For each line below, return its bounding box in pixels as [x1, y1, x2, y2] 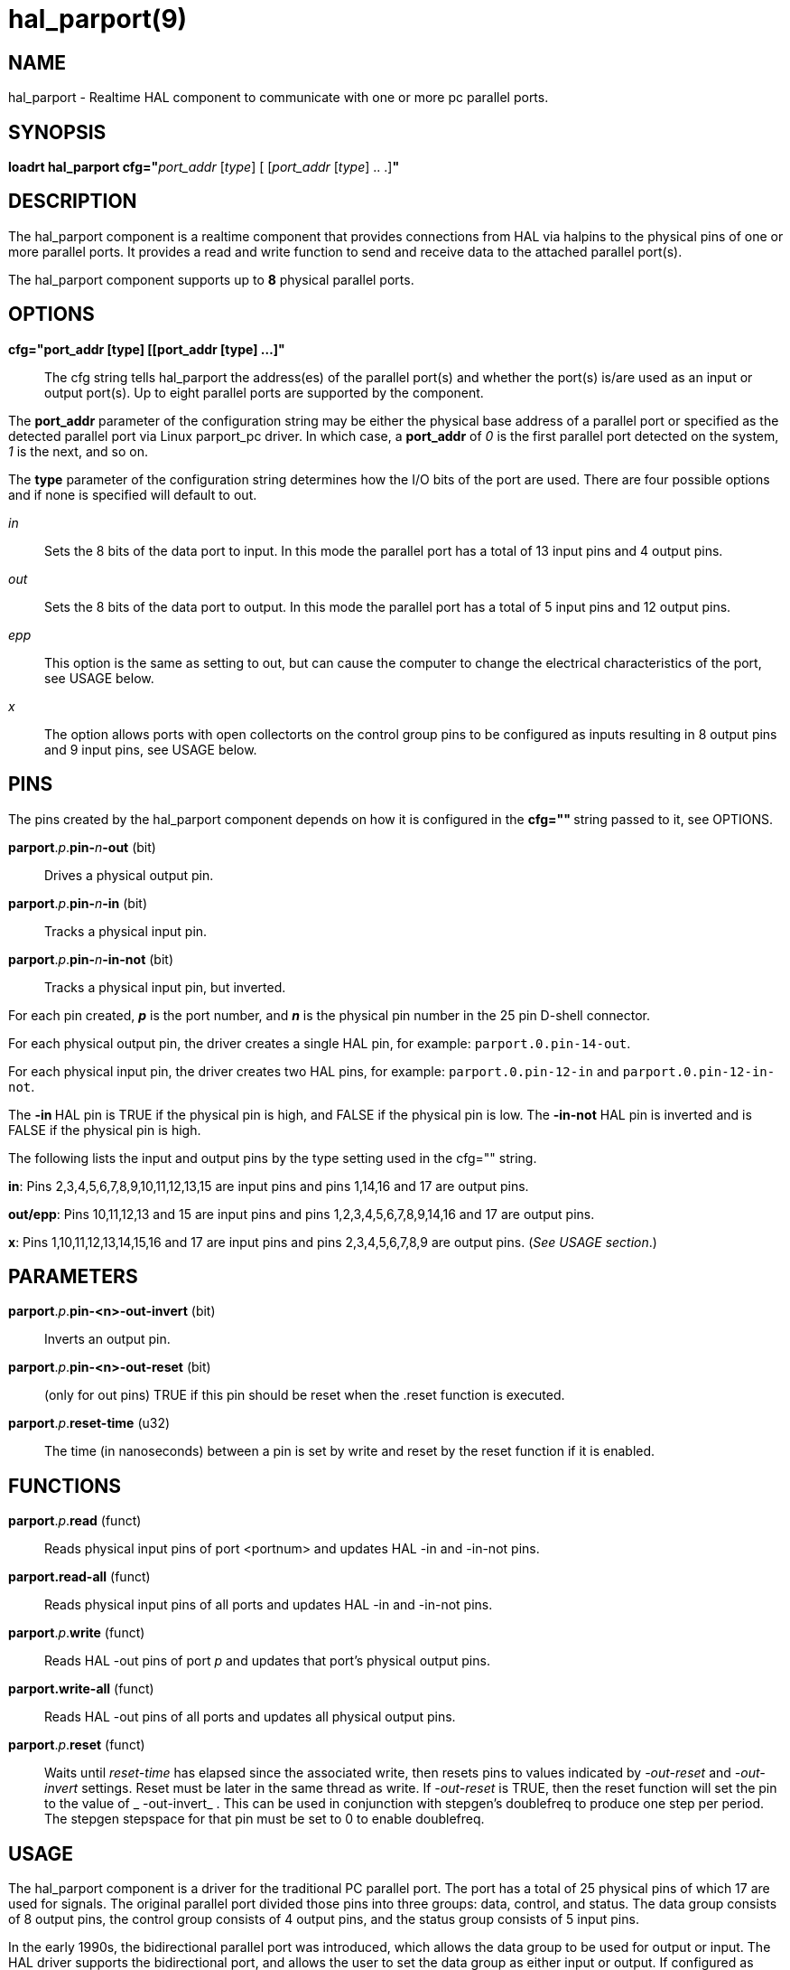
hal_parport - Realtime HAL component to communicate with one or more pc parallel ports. [8, 89, 549, 106]
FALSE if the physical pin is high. [8, 1121, 201, 1138]
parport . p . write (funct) [8, 1625, 145, 1641]
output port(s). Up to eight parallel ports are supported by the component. [44, 384, 484, 400]
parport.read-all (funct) [8, 1569, 151, 1585]
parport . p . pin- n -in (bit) [8, 895, 148, 911]
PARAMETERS [8, 1264, 138, 1288]
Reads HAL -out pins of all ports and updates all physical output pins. [44, 1709, 456, 1725]
